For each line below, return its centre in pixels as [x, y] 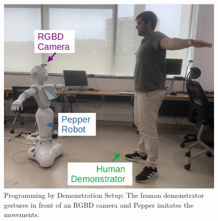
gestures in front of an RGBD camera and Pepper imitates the [99, 204]
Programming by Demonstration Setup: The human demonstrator [104, 195]
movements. [22, 214]
